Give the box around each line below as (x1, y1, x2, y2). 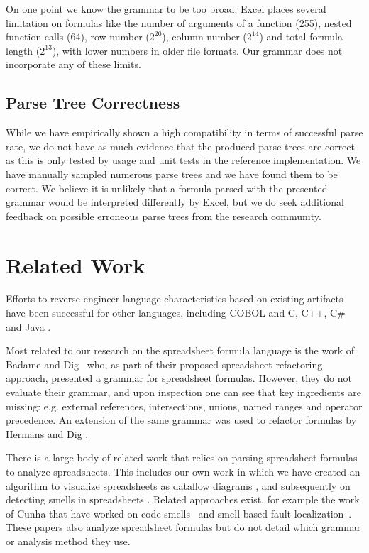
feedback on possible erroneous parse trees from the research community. (6, 208, 321, 223)
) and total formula (259, 29, 343, 44)
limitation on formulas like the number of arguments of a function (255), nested (6, 15, 352, 30)
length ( (6, 43, 40, 58)
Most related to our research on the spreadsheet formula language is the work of (6, 343, 355, 358)
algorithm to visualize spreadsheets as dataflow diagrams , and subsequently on (6, 478, 351, 493)
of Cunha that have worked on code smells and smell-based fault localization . (6, 505, 352, 520)
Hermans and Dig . (6, 426, 89, 441)
